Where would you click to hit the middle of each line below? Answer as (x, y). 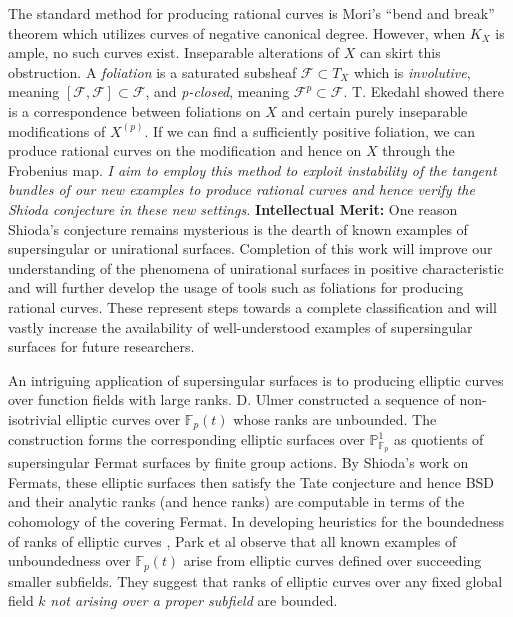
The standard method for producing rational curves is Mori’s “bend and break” (251, 13)
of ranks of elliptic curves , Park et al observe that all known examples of (232, 540)
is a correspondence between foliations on (134, 110)
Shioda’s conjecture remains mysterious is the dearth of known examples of (238, 228)
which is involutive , (412, 71)
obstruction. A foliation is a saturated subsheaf (152, 71)
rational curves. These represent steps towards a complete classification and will (252, 306)
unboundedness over (69, 560)
